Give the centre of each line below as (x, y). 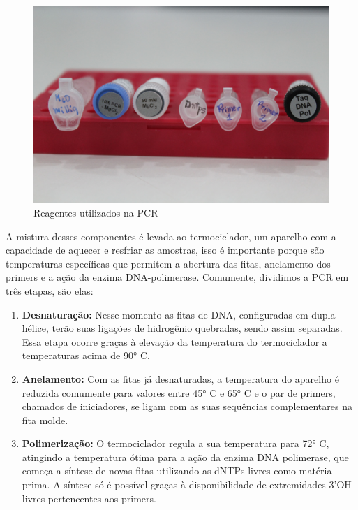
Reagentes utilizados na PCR (96, 212)
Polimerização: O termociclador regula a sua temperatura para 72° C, (176, 443)
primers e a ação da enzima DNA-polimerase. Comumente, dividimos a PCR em (177, 277)
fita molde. (45, 420)
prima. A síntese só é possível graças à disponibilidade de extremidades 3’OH (187, 484)
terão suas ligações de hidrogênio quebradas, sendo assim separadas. (197, 328)
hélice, (35, 328)
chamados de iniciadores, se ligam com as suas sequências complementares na (187, 406)
